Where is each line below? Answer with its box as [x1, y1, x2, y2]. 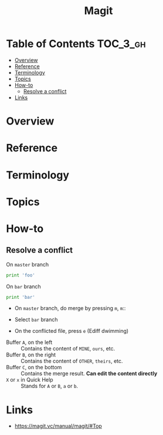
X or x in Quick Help [6, 376, 53, 383]
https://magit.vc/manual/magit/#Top [14, 423, 103, 430]
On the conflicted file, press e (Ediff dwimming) [14, 328, 129, 335]
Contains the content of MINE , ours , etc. [21, 345, 116, 352]
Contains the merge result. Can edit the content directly [21, 370, 158, 377]
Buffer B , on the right [6, 351, 56, 359]
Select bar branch [14, 316, 58, 323]
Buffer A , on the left [6, 339, 53, 346]
